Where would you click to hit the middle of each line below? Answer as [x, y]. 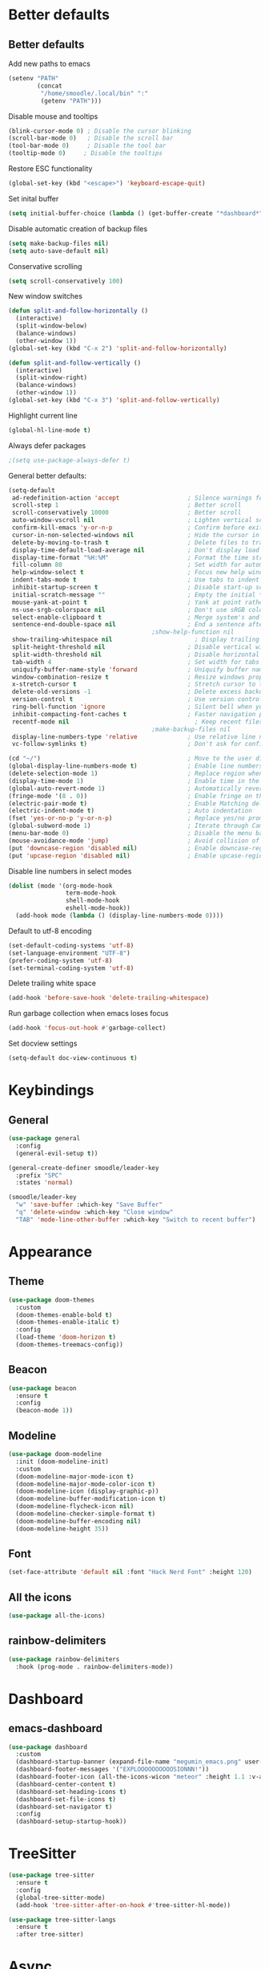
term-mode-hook [90, 893]
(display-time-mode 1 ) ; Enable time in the [134, 781]
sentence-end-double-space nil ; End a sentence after [139, 625]
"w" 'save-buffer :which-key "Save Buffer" [89, 1205]
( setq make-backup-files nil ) [59, 243]
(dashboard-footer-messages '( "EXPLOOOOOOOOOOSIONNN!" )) [112, 1769]
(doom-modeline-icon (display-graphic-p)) [87, 1491]
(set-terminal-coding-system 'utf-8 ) [71, 968]
